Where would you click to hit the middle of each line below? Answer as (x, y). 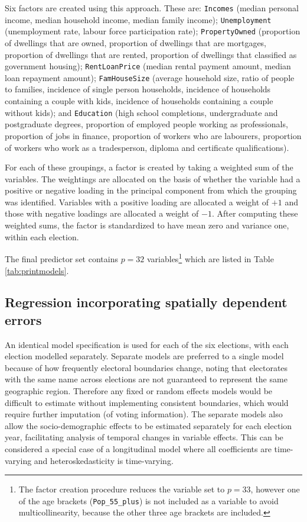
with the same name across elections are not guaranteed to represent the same (146, 379)
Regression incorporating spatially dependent (146, 302)
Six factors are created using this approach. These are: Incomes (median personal (152, 8)
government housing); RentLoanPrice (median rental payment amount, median (148, 66)
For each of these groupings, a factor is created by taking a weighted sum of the (149, 167)
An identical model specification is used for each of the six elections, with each (147, 344)
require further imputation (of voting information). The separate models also (144, 414)
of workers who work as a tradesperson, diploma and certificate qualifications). (147, 147)
